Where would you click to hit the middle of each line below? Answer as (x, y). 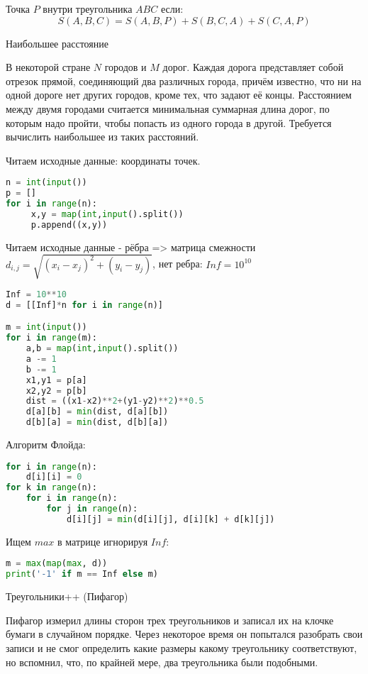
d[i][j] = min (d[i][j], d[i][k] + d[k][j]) (171, 519)
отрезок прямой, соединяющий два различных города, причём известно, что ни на (184, 81)
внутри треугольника (88, 9)
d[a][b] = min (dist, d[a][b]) (97, 412)
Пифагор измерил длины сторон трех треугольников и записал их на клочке (170, 620)
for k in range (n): (51, 488)
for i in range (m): (51, 338)
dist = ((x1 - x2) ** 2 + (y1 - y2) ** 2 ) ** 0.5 (115, 401)
